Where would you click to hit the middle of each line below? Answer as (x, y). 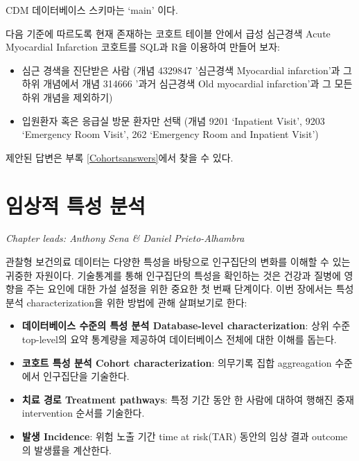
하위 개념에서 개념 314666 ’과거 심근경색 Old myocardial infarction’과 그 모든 (187, 84)
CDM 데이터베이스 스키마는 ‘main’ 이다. (92, 10)
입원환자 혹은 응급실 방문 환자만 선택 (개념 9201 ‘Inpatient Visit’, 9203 (173, 120)
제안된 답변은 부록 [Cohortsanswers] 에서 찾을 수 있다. (120, 157)
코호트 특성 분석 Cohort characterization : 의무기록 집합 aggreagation (177, 362)
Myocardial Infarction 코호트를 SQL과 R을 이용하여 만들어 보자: (143, 47)
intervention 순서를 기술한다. (83, 413)
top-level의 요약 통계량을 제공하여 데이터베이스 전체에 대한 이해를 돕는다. (179, 339)
